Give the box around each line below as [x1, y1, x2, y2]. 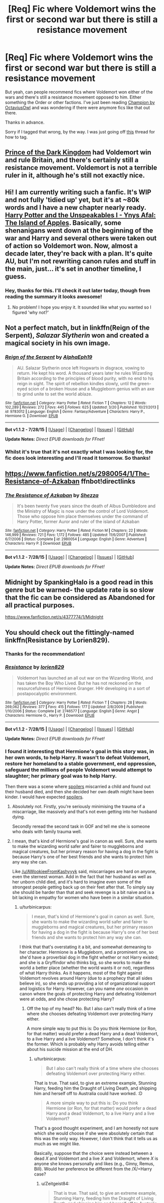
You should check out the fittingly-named [5, 628, 134, 636]
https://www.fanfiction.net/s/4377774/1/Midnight [5, 614, 103, 620]
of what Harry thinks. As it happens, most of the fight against [19, 970, 143, 976]
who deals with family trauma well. [12, 829, 82, 835]
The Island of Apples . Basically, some [5, 218, 122, 227]
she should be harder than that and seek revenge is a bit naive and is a [12, 889, 155, 895]
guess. [5, 272, 27, 281]
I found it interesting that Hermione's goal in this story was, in [5, 748, 154, 755]
